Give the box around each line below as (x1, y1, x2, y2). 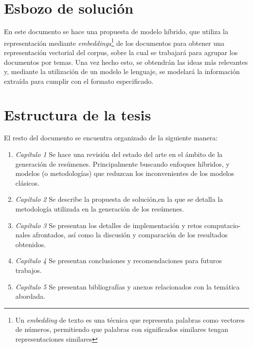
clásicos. (15, 177, 39, 188)
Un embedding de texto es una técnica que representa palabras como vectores (15, 314, 245, 325)
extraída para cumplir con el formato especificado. (4, 76, 154, 86)
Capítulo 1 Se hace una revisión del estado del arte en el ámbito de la (15, 149, 223, 159)
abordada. (15, 291, 45, 301)
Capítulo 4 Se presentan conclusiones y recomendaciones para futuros (15, 255, 222, 266)
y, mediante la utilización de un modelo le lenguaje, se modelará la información (4, 66, 240, 77)
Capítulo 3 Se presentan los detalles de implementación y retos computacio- (15, 220, 241, 230)
